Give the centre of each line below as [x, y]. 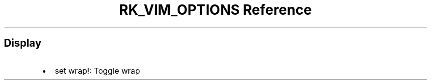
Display [23, 43]
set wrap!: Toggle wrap [97, 70]
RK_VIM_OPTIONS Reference [215, 10]
